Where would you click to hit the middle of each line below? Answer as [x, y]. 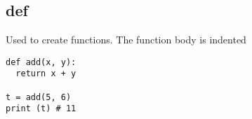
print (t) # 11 [41, 109]
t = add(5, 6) [39, 97]
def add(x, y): [41, 62]
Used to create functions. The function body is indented [126, 40]
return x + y [46, 74]
